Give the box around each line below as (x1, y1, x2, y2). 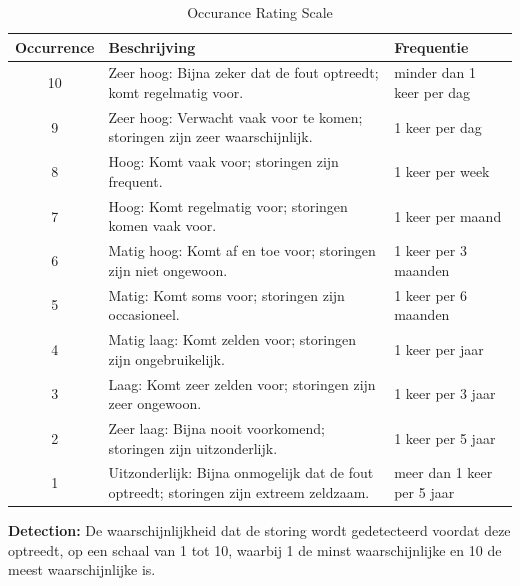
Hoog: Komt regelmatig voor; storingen (108, 195, 348, 216)
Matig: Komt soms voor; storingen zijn (108, 284, 345, 305)
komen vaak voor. (108, 215, 217, 236)
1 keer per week (394, 161, 490, 182)
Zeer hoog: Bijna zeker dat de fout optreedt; (108, 62, 379, 83)
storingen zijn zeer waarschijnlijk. (108, 126, 313, 147)
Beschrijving (108, 36, 196, 57)
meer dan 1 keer (394, 462, 493, 483)
